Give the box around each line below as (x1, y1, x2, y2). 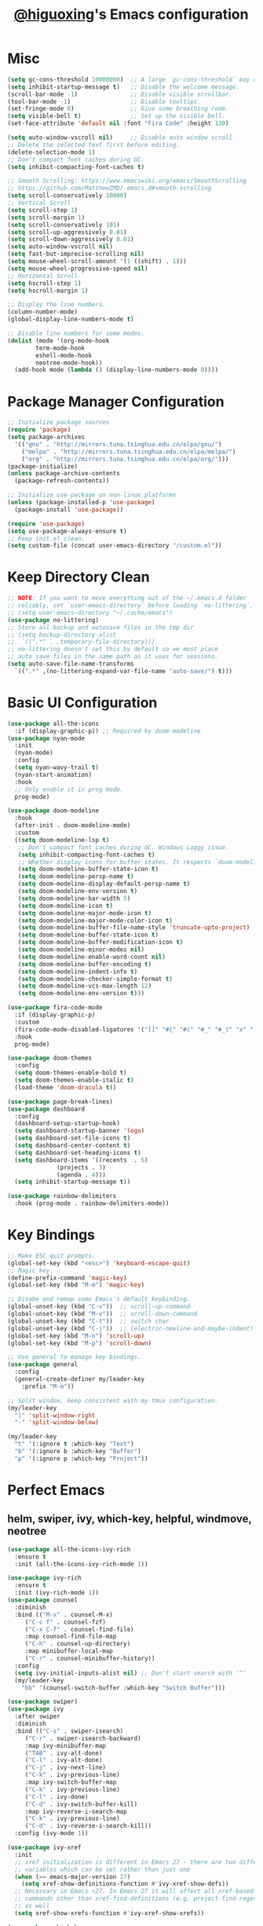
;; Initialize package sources (7, 419, 110, 427)
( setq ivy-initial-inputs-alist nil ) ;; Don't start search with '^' (14, 1669, 247, 1677)
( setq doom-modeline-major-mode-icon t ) (17, 909, 152, 917)
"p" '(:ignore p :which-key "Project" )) (14, 1455, 148, 1463)
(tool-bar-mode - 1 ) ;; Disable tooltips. (7, 97, 201, 105)
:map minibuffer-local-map (24, 1647, 113, 1655)
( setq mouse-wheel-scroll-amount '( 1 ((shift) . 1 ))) (7, 258, 188, 265)
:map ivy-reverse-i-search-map (24, 1807, 127, 1815)
